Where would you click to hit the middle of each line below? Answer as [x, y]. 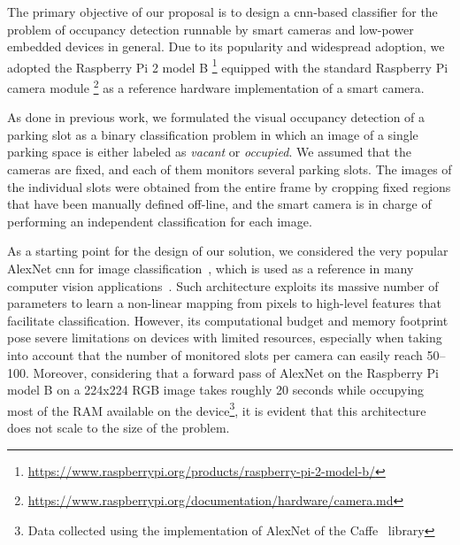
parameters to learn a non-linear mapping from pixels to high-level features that [224, 303]
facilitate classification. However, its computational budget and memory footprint [228, 320]
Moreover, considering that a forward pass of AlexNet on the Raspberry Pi [236, 372]
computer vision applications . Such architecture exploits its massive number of [223, 285]
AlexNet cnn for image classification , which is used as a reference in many [211, 269]
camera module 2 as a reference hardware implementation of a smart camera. [216, 86]
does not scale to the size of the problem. [119, 428]
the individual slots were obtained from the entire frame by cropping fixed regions [229, 186]
